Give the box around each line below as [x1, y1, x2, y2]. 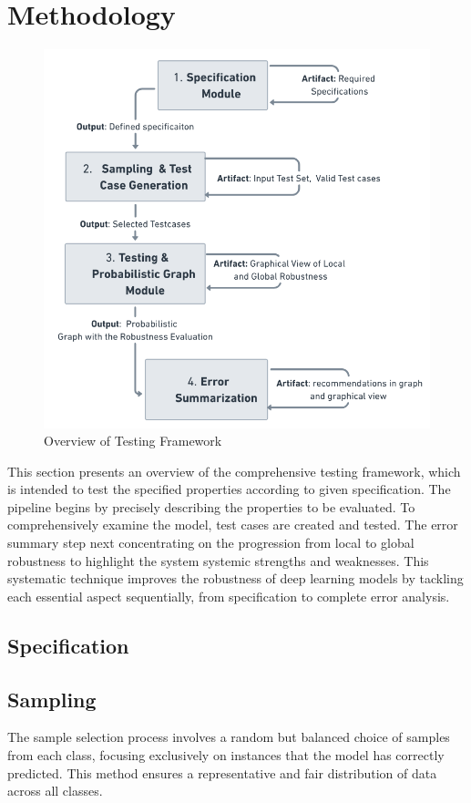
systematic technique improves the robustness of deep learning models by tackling [7, 569, 464, 588]
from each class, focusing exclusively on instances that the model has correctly [7, 746, 445, 765]
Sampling [7, 685, 97, 713]
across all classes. [7, 781, 103, 800]
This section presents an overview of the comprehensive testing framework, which [7, 461, 461, 480]
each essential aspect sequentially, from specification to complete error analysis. [7, 586, 450, 605]
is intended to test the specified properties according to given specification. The [7, 479, 451, 499]
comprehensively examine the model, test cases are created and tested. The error [7, 515, 458, 534]
